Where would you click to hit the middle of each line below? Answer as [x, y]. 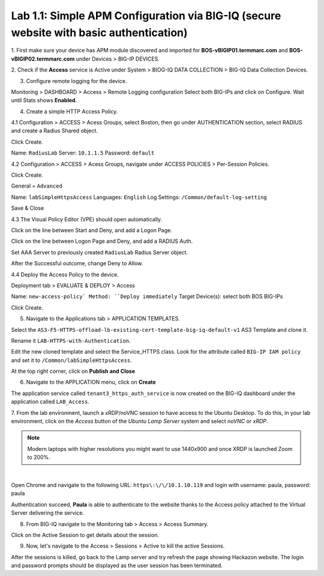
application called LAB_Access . [50, 402]
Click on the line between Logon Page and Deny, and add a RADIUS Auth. [102, 241]
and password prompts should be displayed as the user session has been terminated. [117, 566]
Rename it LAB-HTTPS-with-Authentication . [71, 340]
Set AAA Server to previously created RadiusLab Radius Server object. [100, 252]
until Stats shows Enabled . [44, 100]
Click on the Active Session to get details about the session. [85, 535]
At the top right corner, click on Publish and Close [73, 371]
